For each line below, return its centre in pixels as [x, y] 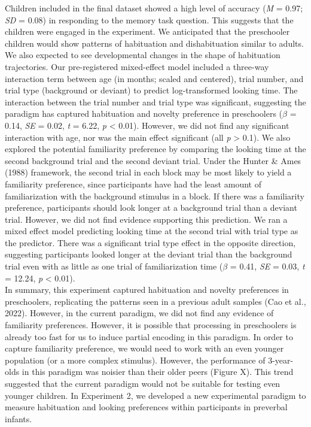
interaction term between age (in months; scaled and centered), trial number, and [154, 78]
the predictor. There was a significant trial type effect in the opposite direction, [150, 242]
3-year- [281, 360]
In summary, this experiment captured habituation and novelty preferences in [147, 290]
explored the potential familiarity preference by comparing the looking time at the [155, 149]
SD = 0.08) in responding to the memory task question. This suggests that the [149, 19]
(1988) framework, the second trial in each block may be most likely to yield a [148, 172]
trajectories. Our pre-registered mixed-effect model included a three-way [137, 66]
